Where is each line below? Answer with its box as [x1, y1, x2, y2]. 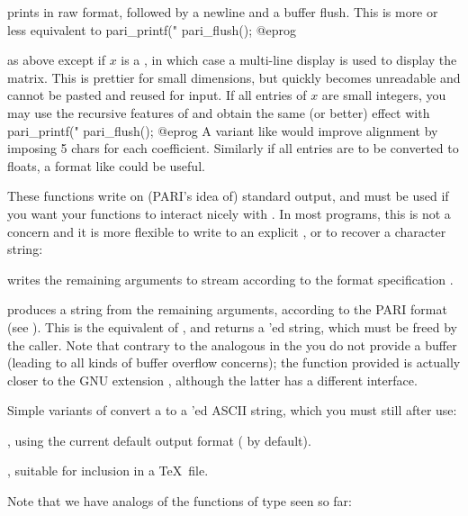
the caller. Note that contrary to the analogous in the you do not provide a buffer [7, 335, 457, 354]
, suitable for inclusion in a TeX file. [7, 461, 209, 480]
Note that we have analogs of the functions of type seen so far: [7, 492, 352, 511]
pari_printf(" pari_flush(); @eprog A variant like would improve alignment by [7, 121, 438, 140]
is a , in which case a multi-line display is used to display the [121, 50, 457, 69]
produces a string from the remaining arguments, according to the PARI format [7, 300, 447, 319]
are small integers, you [321, 86, 446, 104]
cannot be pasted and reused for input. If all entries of [7, 86, 307, 104]
